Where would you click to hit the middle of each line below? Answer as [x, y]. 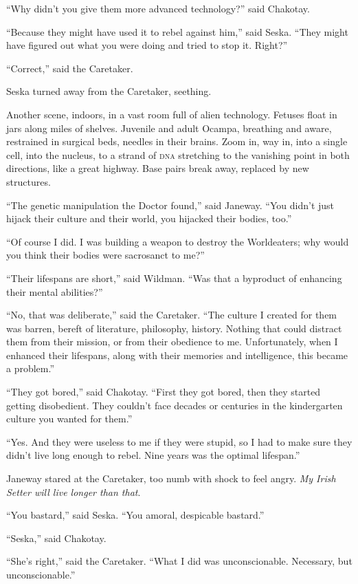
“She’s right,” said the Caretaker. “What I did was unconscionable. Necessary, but [179, 561]
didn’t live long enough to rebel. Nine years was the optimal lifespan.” [153, 455]
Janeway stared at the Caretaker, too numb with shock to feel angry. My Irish [171, 478]
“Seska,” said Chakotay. [56, 538]
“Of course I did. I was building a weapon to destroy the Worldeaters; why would [178, 241]
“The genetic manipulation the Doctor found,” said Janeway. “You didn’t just [170, 205]
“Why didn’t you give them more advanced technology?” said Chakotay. [158, 8]
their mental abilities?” [55, 291]
